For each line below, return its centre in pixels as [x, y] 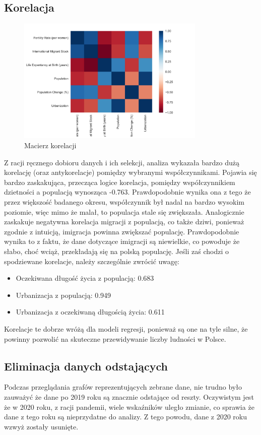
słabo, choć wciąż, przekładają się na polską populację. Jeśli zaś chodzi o [116, 251]
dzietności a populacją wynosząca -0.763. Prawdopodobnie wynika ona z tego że [127, 192]
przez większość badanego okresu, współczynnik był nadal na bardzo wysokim [124, 201]
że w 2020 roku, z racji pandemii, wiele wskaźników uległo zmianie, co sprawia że [129, 407]
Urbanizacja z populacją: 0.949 [63, 295]
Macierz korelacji [50, 145]
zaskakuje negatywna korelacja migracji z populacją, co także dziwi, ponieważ [124, 222]
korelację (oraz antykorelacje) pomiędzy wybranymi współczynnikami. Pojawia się [130, 172]
